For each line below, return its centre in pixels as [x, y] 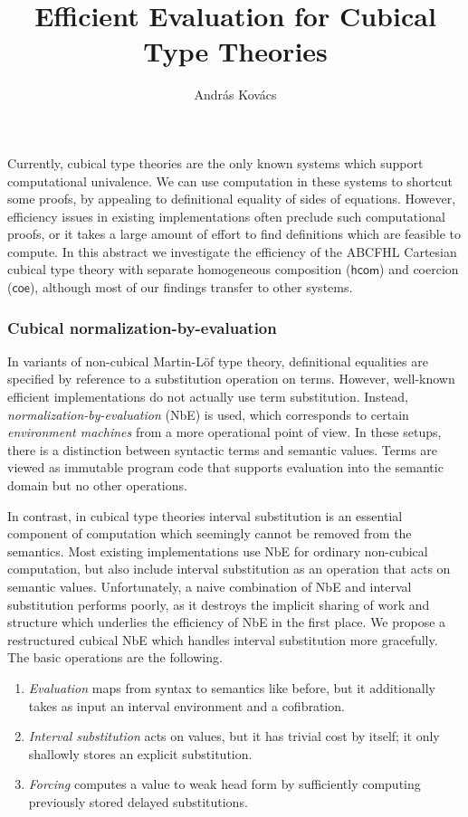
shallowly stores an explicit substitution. [140, 753]
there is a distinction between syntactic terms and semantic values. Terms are [223, 449]
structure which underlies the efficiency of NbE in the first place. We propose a [227, 622]
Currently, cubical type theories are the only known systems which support [215, 162]
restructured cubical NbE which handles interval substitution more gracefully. [223, 639]
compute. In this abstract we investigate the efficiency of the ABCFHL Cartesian [232, 251]
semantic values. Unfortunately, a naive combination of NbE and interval [210, 586]
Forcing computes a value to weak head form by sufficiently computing [224, 784]
